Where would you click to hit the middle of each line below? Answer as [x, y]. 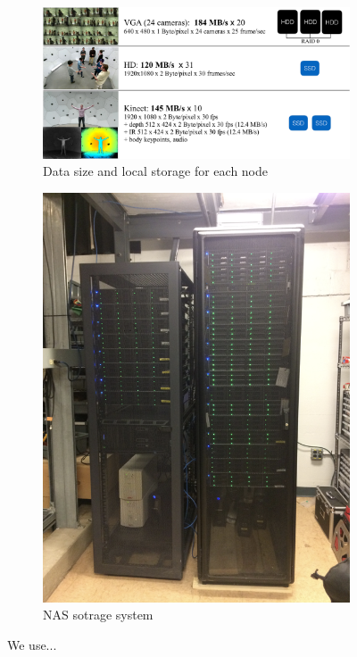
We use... [32, 644]
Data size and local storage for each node [156, 171]
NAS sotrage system [98, 615]
